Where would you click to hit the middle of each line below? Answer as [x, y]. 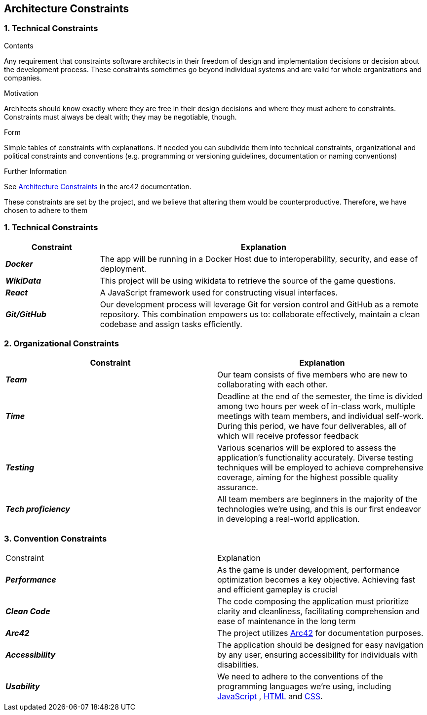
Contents [19, 45]
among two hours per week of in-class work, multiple [316, 406]
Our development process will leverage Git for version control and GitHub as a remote [259, 304]
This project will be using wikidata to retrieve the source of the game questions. [248, 280]
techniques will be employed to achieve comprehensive [320, 468]
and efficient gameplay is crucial [278, 590]
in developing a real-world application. [289, 519]
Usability [23, 687]
